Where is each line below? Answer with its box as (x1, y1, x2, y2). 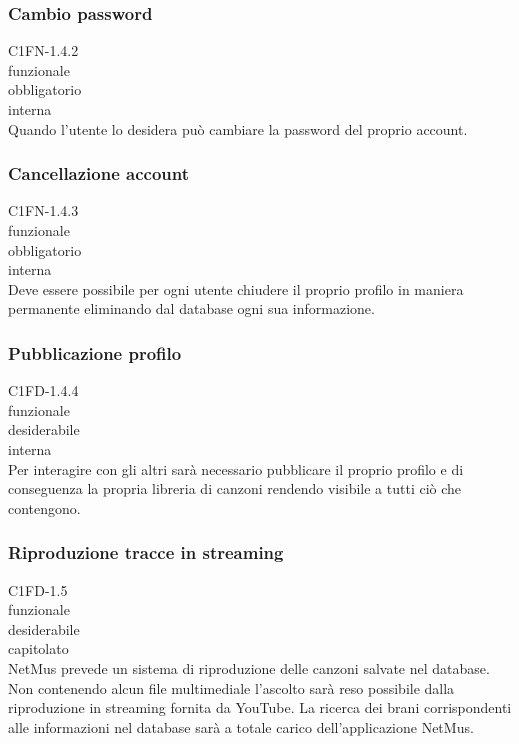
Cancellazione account (8, 161, 190, 186)
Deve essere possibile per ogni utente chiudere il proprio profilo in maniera (8, 278, 464, 299)
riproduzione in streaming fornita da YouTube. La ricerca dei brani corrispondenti (8, 697, 512, 718)
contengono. (8, 497, 81, 518)
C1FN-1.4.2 (8, 40, 79, 61)
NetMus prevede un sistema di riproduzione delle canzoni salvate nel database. (8, 657, 490, 678)
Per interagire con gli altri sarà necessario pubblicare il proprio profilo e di (8, 458, 464, 479)
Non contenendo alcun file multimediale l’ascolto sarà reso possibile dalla (8, 677, 455, 698)
